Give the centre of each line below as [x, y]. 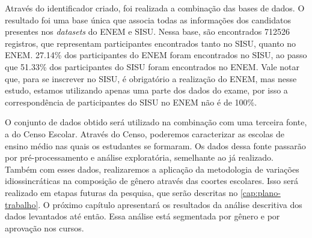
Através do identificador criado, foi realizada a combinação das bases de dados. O [155, 8]
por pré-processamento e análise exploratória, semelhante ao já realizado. [139, 157]
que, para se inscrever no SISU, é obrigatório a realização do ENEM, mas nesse [151, 78]
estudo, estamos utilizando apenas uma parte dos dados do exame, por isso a [146, 90]
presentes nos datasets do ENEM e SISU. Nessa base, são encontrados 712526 [147, 31]
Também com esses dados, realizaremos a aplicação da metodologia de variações [152, 169]
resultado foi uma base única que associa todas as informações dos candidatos [148, 19]
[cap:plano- [260, 192]
